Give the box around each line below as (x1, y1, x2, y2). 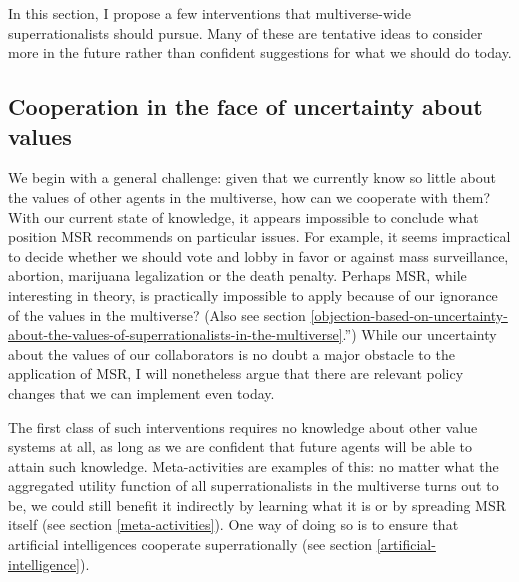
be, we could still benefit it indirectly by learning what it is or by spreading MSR (8, 494, 507, 515)
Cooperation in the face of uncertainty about (8, 91, 483, 122)
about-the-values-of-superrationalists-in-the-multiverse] (8, 324, 343, 345)
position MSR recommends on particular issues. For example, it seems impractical (8, 226, 511, 247)
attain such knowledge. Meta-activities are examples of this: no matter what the (8, 455, 499, 476)
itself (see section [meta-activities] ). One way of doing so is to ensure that (8, 514, 459, 535)
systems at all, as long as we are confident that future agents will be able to (8, 436, 473, 457)
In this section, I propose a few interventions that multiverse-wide (8, 3, 411, 23)
